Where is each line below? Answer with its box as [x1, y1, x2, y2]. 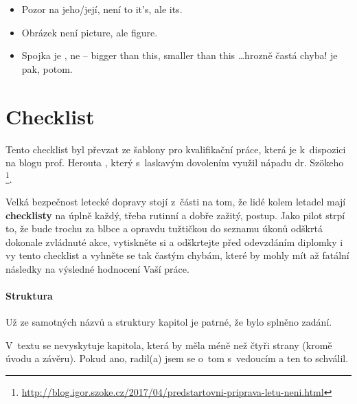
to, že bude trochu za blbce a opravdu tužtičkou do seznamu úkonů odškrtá [5, 221, 323, 236]
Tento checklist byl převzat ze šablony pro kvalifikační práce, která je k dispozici [5, 142, 346, 156]
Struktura [5, 289, 53, 303]
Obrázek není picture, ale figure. [21, 25, 158, 39]
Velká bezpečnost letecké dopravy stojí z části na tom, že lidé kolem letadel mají [5, 194, 346, 208]
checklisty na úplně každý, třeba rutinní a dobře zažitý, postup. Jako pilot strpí [5, 207, 345, 222]
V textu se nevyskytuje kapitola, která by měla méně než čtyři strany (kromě [5, 337, 332, 352]
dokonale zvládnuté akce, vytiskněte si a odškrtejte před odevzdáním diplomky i [5, 234, 343, 249]
